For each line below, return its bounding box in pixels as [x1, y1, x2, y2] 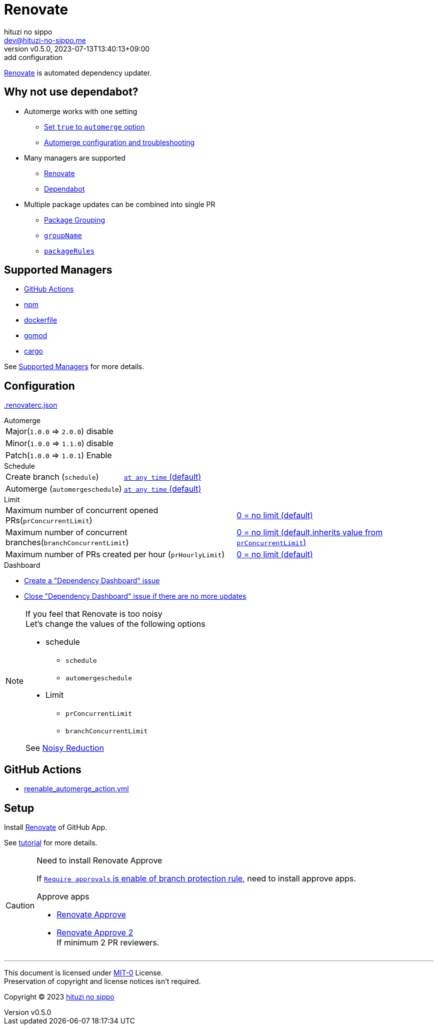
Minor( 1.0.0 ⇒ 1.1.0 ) [5, 438, 84, 449]
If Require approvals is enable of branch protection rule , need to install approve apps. [36, 873, 356, 883]
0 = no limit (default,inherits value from [236, 527, 383, 538]
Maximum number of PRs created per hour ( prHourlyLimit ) [5, 549, 225, 560]
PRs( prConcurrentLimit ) [5, 515, 92, 526]
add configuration [4, 53, 62, 62]
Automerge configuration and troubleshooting [44, 138, 195, 147]
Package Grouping [44, 215, 105, 224]
